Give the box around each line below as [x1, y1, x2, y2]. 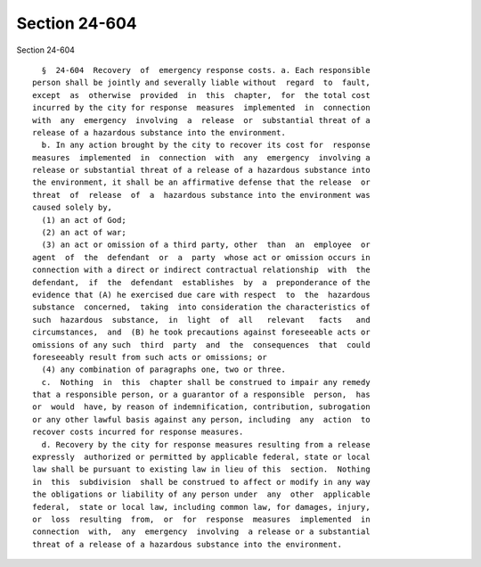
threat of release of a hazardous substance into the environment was [32, 190, 371, 200]
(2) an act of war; [41, 227, 126, 238]
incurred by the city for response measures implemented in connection [32, 103, 371, 113]
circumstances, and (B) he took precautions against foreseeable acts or [32, 327, 371, 338]
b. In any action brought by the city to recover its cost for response [41, 140, 371, 151]
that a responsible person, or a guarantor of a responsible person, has [32, 390, 371, 400]
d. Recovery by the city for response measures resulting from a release [41, 440, 371, 449]
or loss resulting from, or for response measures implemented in [32, 514, 371, 524]
